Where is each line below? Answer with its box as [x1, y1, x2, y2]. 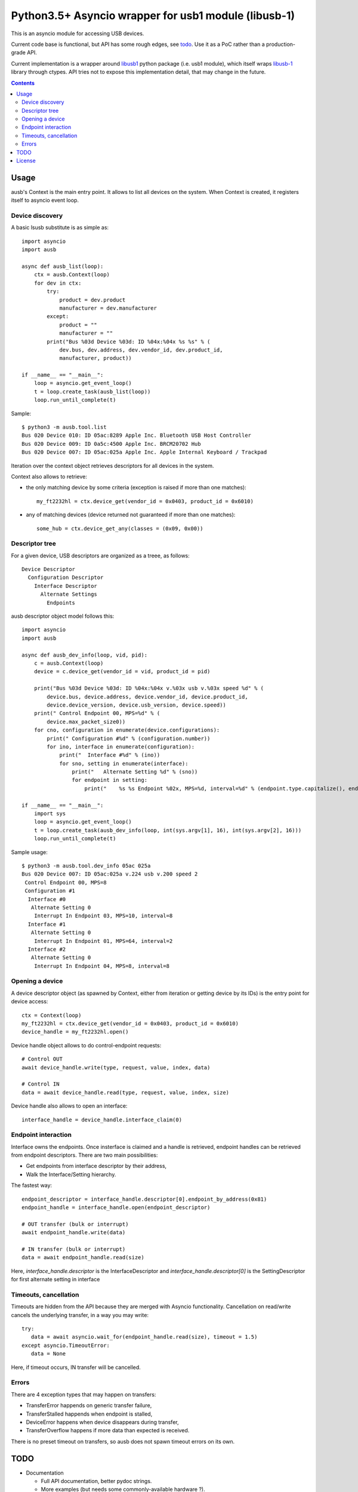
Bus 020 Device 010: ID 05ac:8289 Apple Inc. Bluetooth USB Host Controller [21, 432, 252, 439]
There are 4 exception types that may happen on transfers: [11, 1391, 156, 1398]
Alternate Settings [40, 591, 98, 598]
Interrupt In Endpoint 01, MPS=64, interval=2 [33, 938, 173, 944]
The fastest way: [11, 1182, 53, 1189]
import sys [33, 810, 66, 817]
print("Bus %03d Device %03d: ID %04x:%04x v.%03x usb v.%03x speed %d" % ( [33, 685, 264, 692]
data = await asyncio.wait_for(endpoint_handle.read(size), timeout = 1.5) [30, 1334, 258, 1340]
